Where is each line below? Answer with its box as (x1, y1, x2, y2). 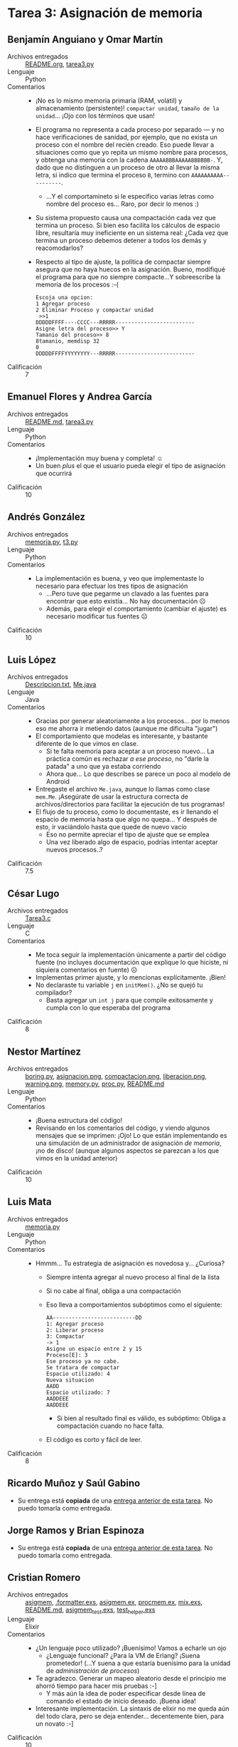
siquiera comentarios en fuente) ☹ (35, 965, 138, 974)
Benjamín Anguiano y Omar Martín (7, 33, 163, 46)
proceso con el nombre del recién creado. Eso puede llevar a (35, 140, 215, 149)
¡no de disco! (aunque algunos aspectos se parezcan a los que (35, 1146, 220, 1155)
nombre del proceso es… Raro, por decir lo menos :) (45, 199, 199, 208)
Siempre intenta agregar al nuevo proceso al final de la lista (45, 1272, 220, 1281)
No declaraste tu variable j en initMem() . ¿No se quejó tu (35, 981, 203, 990)
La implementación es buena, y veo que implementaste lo (35, 574, 205, 582)
